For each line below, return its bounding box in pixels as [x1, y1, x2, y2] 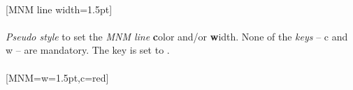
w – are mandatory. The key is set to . [6, 43, 170, 57]
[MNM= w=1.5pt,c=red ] [6, 70, 109, 84]
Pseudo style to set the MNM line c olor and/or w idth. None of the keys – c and [6, 29, 348, 43]
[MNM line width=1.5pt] [6, 1, 113, 16]
